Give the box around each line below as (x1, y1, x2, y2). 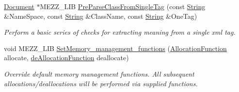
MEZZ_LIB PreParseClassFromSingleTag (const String (40, 1, 206, 11)
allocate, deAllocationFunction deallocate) (4, 53, 129, 63)
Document (4, 1, 34, 11)
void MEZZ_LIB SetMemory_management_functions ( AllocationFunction (4, 43, 227, 53)
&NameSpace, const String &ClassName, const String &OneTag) (4, 11, 197, 21)
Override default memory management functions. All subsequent (4, 68, 194, 79)
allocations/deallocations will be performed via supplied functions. (4, 78, 198, 88)
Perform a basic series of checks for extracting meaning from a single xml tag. (4, 27, 236, 37)
